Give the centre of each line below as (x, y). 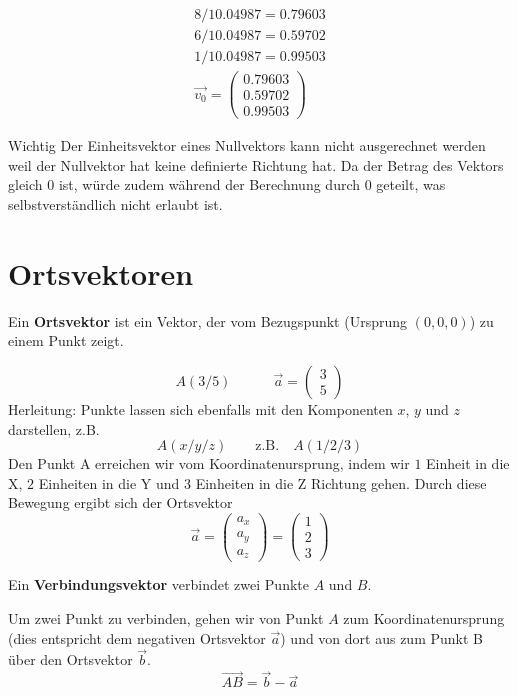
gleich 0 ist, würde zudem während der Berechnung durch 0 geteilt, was (227, 184)
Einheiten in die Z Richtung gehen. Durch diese (341, 482)
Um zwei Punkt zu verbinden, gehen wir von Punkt (166, 618)
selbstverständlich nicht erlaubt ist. (115, 204)
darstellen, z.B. (54, 428)
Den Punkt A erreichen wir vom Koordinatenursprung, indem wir (209, 463)
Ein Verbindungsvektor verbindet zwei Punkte (158, 584)
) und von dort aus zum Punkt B (381, 637)
